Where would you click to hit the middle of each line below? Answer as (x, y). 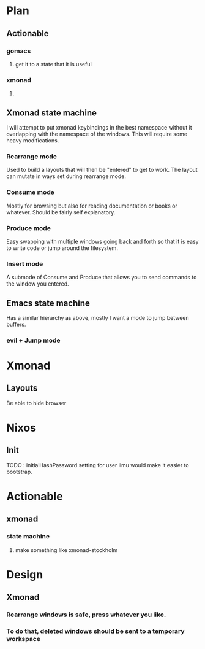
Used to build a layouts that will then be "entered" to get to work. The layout (102, 170)
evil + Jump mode (33, 340)
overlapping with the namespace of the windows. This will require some (97, 134)
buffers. (16, 324)
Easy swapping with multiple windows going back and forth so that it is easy (102, 241)
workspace (24, 639)
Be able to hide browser (36, 403)
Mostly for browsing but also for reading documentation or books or (92, 206)
